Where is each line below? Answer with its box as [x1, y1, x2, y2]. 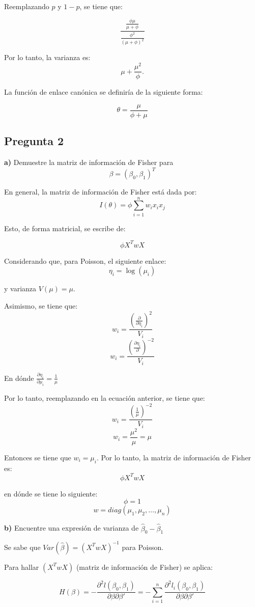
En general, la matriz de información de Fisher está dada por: [4, 186, 197, 197]
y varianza [4, 283, 37, 294]
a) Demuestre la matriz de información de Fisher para [4, 156, 174, 167]
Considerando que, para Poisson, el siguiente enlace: [4, 255, 166, 266]
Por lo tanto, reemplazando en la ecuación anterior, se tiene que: [4, 393, 205, 403]
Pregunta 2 [4, 133, 64, 149]
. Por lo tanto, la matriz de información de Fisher [96, 452, 251, 462]
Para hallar [4, 561, 39, 572]
